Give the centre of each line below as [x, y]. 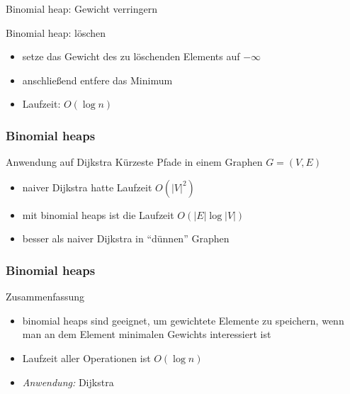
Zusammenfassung [45, 297]
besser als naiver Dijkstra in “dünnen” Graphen [126, 238]
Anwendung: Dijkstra [68, 382]
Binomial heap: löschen [56, 32]
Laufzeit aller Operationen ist [86, 358]
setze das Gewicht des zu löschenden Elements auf [131, 56]
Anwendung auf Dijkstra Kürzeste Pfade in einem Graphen [134, 162]
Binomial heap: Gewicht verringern [81, 9]
